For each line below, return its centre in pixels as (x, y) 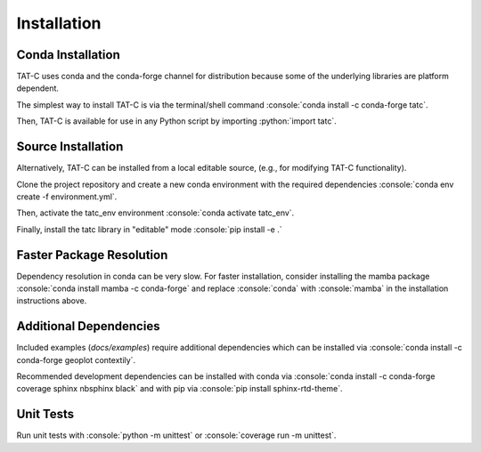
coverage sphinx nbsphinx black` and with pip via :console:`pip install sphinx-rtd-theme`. (179, 389)
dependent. (38, 88)
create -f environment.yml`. (67, 197)
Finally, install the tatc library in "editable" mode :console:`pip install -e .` (149, 229)
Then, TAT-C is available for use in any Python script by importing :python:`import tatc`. (177, 121)
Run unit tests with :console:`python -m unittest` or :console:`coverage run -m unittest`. (176, 435)
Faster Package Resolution (92, 255)
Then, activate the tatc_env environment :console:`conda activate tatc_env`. (155, 213)
